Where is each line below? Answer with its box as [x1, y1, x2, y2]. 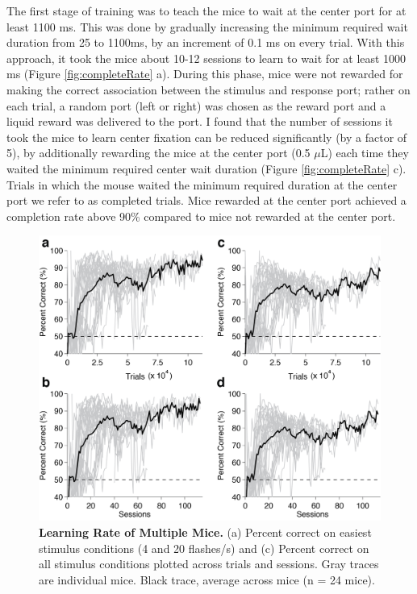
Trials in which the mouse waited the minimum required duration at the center [6, 176, 398, 193]
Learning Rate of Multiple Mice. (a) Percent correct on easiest [39, 523, 372, 540]
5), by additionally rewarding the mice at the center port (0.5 [6, 144, 311, 161]
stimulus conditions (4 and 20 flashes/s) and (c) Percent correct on [39, 539, 369, 556]
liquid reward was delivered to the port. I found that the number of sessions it [6, 113, 393, 130]
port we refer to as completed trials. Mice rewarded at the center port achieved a [6, 192, 407, 209]
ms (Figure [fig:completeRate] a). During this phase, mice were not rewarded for [6, 65, 403, 82]
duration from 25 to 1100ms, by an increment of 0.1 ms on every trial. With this [6, 34, 405, 51]
